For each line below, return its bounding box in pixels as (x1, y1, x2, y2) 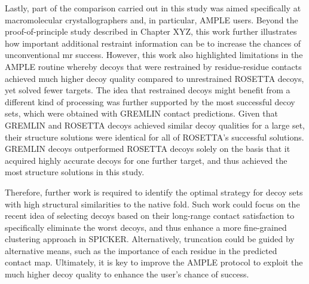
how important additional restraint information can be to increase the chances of (5, 36, 301, 49)
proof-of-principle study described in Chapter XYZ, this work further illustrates (5, 25, 297, 38)
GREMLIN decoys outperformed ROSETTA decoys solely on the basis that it (5, 142, 290, 155)
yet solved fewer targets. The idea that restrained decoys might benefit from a (5, 84, 290, 96)
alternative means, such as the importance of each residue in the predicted (5, 244, 277, 256)
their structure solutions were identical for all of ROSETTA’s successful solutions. (5, 130, 304, 143)
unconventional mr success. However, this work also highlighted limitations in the (5, 48, 303, 61)
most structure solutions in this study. (5, 166, 145, 178)
